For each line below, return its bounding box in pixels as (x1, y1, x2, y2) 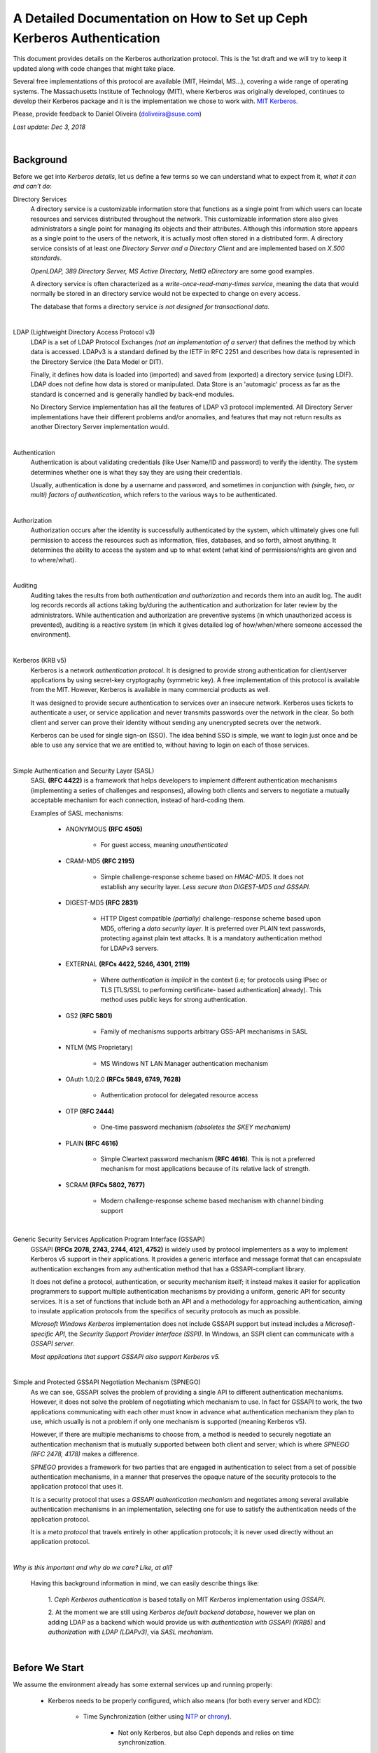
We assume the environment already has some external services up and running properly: (13, 1680, 273, 1689)
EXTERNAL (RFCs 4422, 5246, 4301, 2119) (65, 959, 190, 968)
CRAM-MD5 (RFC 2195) (65, 856, 135, 865)
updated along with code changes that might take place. (13, 64, 176, 73)
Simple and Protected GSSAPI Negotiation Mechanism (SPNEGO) (13, 1378, 201, 1386)
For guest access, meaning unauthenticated (100, 841, 228, 849)
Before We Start (13, 1662, 84, 1674)
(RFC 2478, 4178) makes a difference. (30, 1450, 139, 1458)
